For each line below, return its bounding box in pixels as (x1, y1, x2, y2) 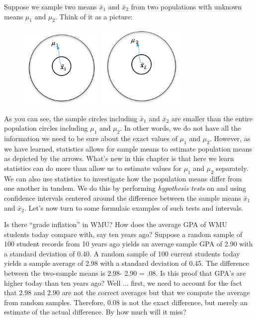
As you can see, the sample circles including (4, 113, 138, 123)
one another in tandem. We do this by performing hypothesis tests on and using (4, 183, 246, 193)
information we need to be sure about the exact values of (4, 133, 178, 143)
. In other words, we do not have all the (120, 123, 241, 133)
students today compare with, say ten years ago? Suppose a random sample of (4, 229, 243, 239)
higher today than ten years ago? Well (4, 277, 121, 288)
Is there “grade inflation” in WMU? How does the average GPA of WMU (4, 219, 227, 230)
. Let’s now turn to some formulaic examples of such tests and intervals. (24, 202, 244, 213)
